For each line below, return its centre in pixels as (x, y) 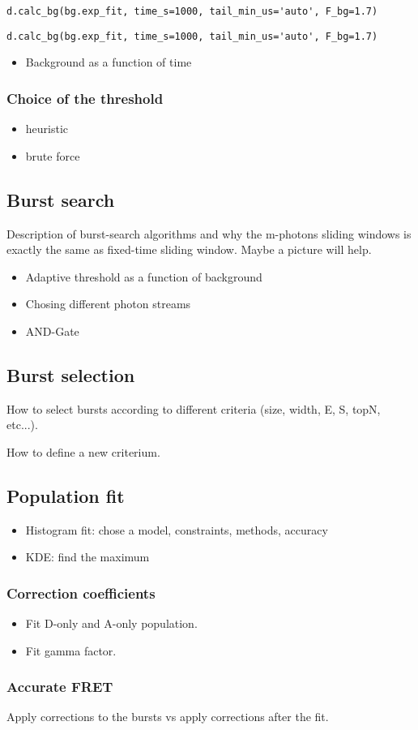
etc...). (22, 425)
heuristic (47, 129)
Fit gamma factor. (71, 650)
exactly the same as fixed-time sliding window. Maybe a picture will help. (189, 249)
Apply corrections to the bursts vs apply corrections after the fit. (168, 717)
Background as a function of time (109, 62)
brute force (53, 155)
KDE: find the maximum (87, 557)
